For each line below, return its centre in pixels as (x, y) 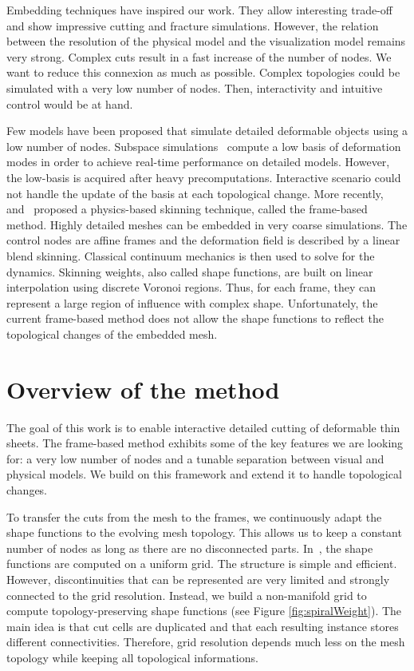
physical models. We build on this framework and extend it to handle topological (204, 474)
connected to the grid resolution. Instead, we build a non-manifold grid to (187, 595)
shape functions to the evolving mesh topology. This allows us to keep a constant (204, 532)
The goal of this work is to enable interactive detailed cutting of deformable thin (203, 427)
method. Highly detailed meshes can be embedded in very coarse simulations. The (207, 224)
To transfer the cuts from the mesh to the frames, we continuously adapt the (194, 516)
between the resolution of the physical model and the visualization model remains (206, 41)
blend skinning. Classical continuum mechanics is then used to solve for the (191, 255)
